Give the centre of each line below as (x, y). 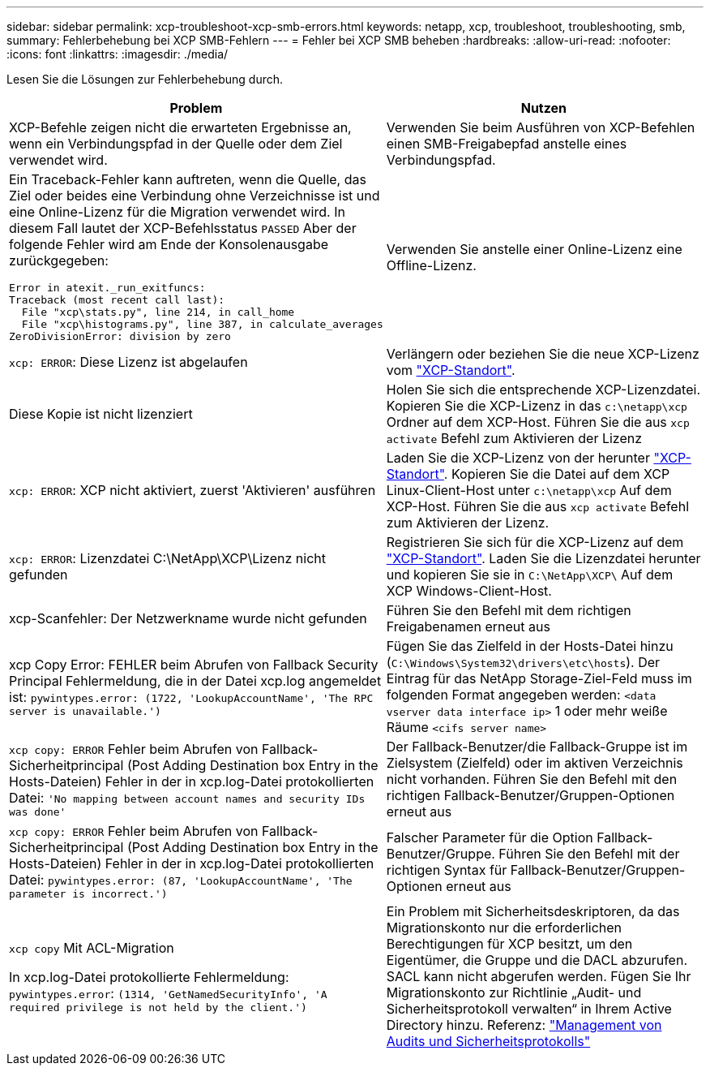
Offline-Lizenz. (431, 265)
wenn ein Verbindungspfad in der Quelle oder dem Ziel (176, 144)
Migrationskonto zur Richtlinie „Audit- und (514, 992)
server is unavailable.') (85, 711)
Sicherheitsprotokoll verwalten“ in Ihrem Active (529, 1009)
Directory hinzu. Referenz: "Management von (524, 1025)
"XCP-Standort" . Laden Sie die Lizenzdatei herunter (543, 558)
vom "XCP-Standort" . (451, 370)
